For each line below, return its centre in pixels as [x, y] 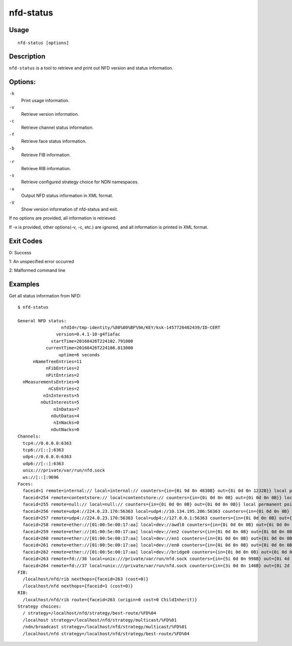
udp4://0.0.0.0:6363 [47, 457]
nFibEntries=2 [63, 368]
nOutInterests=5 [60, 402]
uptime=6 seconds [79, 355]
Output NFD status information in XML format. [67, 196]
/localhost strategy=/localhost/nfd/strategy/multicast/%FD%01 [100, 620]
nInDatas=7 [67, 409]
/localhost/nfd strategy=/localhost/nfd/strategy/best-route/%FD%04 [106, 634]
